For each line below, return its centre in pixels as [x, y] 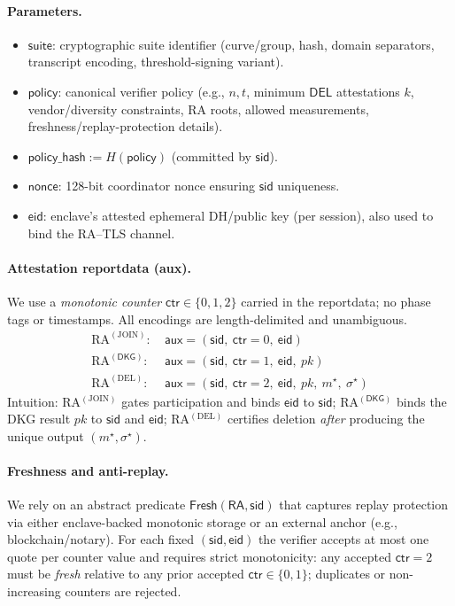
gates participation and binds [201, 401]
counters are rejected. [123, 591]
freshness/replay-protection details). [125, 126]
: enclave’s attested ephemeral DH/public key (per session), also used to [238, 215]
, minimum [276, 91]
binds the [421, 401]
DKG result [39, 419]
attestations [368, 91]
